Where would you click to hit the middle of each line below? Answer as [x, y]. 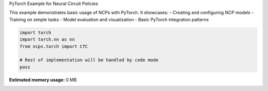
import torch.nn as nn [47, 40]
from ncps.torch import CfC [54, 46]
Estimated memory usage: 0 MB [43, 80]
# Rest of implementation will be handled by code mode [89, 60]
